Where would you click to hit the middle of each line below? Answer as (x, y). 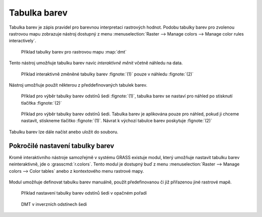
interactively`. (23, 41)
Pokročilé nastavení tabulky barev (62, 146)
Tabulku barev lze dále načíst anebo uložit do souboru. (64, 132)
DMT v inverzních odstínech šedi (54, 204)
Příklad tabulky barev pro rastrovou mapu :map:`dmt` (74, 52)
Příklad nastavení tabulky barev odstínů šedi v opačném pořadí (84, 193)
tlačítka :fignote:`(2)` (41, 103)
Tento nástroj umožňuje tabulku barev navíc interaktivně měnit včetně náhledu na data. (96, 63)
